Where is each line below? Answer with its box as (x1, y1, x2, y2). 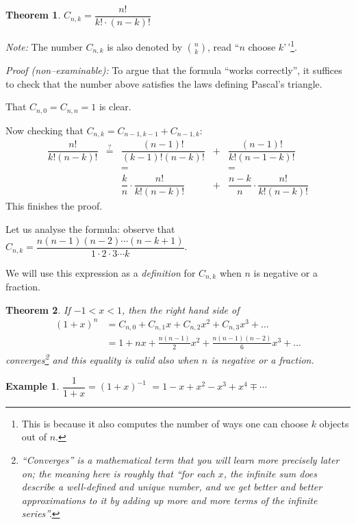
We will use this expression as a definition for (5, 265, 196, 279)
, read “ (207, 39, 240, 53)
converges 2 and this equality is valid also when (5, 351, 199, 367)
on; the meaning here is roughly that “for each (21, 466, 215, 480)
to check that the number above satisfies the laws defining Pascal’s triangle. (5, 76, 322, 90)
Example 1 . (5, 379, 60, 393)
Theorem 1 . (5, 8, 61, 22)
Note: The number (5, 39, 83, 53)
